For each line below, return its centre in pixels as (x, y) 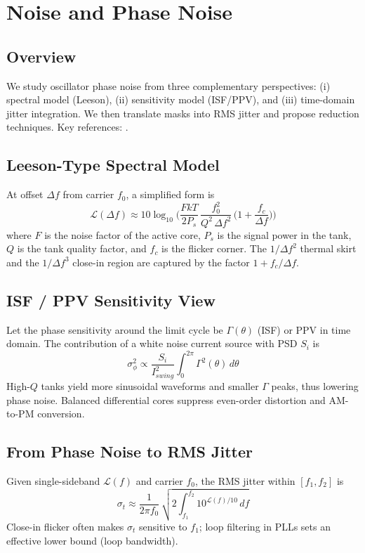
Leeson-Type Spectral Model (113, 165)
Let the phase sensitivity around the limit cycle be (115, 329)
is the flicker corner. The (214, 248)
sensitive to (163, 526)
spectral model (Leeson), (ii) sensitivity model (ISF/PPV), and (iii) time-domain (181, 99)
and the (23, 262)
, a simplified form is (170, 194)
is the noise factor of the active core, (122, 234)
